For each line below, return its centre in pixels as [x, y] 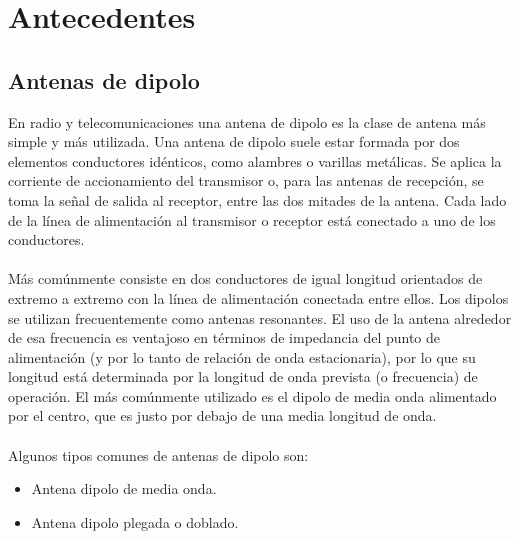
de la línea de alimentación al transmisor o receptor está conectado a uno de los [252, 219]
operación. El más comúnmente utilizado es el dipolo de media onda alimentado [252, 395]
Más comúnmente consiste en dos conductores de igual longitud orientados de [245, 278]
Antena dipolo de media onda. [124, 488]
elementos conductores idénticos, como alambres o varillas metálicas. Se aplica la [255, 160]
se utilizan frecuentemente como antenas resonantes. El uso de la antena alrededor [260, 317]
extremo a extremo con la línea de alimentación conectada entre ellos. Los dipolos [258, 297]
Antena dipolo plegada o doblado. [135, 521]
